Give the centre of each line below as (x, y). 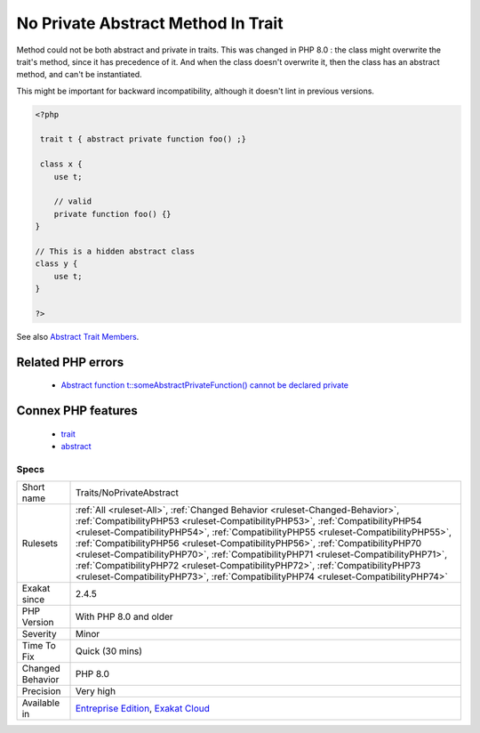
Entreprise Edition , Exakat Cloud (143, 709)
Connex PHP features (77, 411)
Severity (39, 634)
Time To (39, 646)
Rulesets (40, 544)
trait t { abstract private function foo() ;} (143, 139)
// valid (73, 201)
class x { (61, 164)
